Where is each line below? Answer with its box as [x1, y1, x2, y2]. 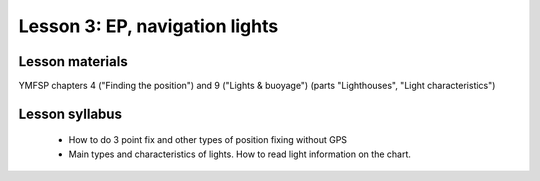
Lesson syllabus [18, 105, 122, 122]
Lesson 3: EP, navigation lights [18, 15, 279, 37]
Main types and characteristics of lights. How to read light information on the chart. [68, 148, 412, 160]
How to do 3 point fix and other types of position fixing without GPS [68, 134, 348, 146]
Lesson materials [18, 53, 129, 70]
